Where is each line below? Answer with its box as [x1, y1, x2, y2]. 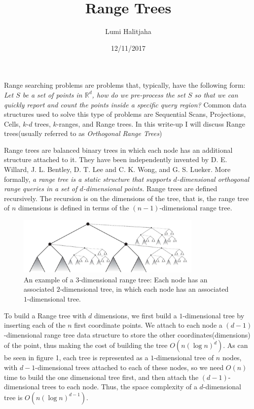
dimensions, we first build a [94, 310, 177, 320]
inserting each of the [4, 320, 66, 330]
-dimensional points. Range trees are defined [83, 183, 218, 194]
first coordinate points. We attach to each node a [74, 320, 222, 330]
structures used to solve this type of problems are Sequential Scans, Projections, [4, 109, 246, 119]
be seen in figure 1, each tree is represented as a [4, 352, 148, 363]
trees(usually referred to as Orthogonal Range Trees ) [4, 128, 162, 138]
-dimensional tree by [182, 310, 245, 320]
